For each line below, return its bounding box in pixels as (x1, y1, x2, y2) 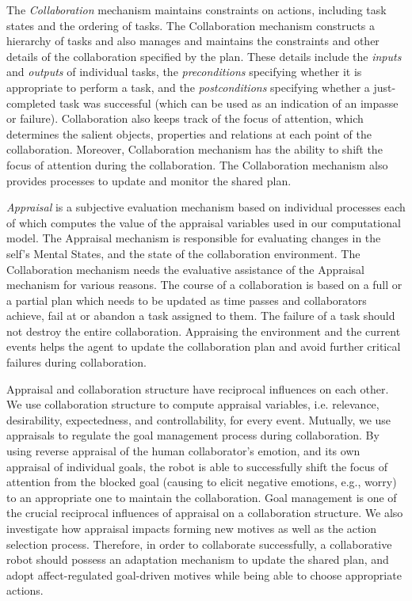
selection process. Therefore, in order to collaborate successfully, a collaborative (6, 535, 392, 552)
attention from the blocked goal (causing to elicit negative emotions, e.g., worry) (6, 474, 397, 490)
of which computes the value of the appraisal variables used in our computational (6, 214, 401, 230)
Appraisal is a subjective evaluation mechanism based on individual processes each (6, 199, 406, 215)
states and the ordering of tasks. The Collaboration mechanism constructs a (6, 17, 376, 33)
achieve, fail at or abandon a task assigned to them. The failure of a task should (6, 307, 395, 324)
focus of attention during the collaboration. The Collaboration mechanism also (6, 156, 388, 173)
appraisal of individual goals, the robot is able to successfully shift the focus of (6, 458, 388, 474)
